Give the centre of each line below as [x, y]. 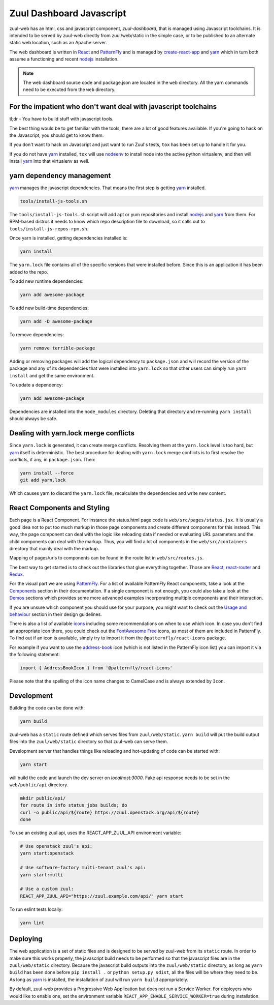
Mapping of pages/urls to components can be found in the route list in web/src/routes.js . [107, 558]
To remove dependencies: [37, 334]
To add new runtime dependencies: [46, 281]
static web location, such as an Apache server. [58, 43]
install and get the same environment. [52, 375]
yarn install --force [47, 473]
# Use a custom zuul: [47, 889]
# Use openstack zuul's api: [56, 846]
